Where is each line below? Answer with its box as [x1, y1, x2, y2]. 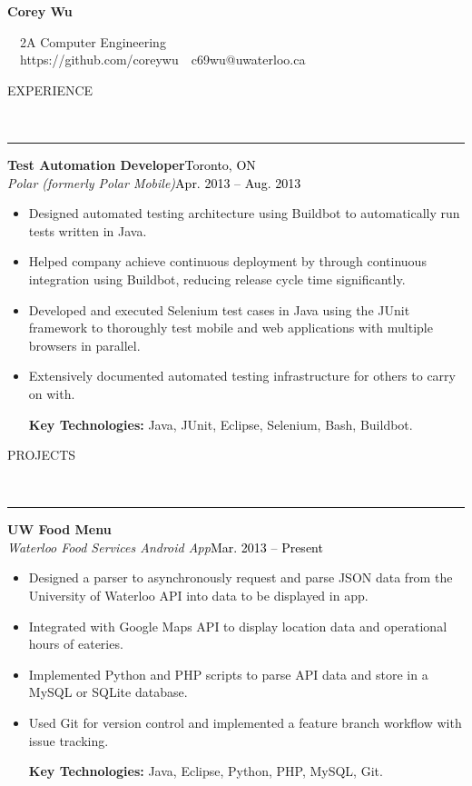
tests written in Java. [28, 221, 147, 240]
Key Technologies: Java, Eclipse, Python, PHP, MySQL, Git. [28, 761, 383, 781]
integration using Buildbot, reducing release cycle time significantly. [28, 269, 406, 288]
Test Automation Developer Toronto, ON [7, 154, 256, 174]
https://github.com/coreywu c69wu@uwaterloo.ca [19, 50, 306, 69]
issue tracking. [28, 731, 109, 750]
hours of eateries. [28, 634, 123, 653]
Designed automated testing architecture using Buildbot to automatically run [28, 204, 460, 223]
